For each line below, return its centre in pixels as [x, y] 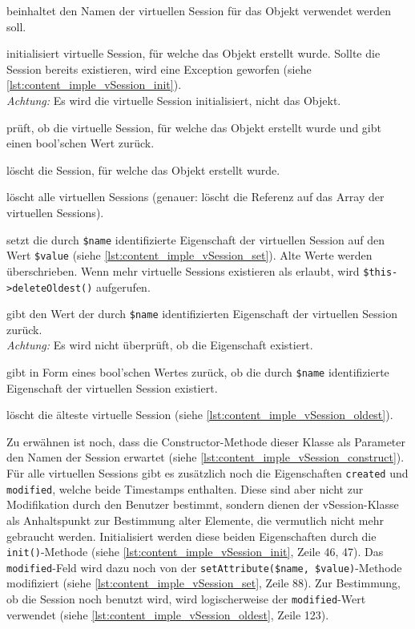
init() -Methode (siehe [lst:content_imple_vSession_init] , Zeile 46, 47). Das [195, 552]
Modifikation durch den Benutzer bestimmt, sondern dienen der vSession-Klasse [203, 504]
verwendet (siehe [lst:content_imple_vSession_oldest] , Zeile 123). [168, 614]
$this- [381, 272]
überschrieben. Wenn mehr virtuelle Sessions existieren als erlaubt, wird [183, 270]
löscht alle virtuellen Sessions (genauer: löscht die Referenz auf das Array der [195, 197]
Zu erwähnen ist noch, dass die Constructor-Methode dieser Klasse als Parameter [206, 441]
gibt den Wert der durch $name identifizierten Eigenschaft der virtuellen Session [202, 314]
